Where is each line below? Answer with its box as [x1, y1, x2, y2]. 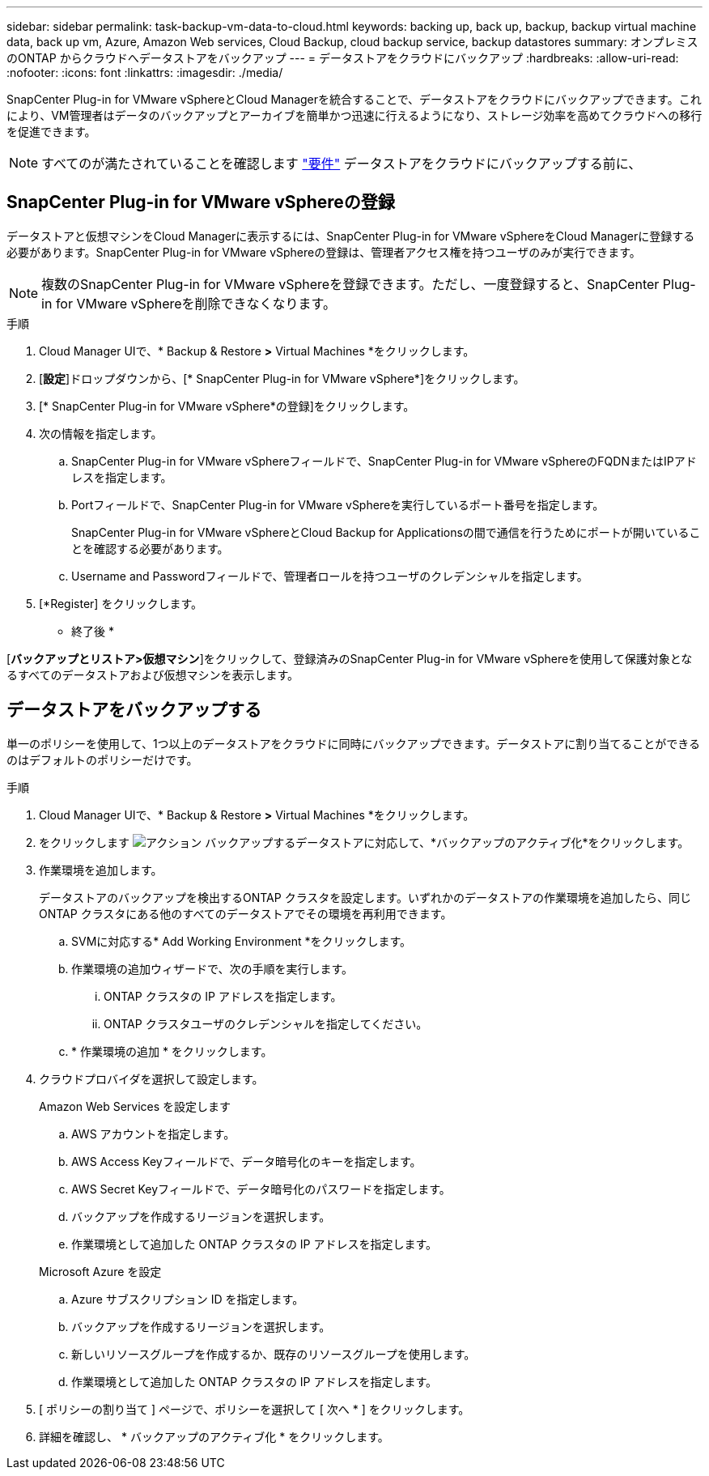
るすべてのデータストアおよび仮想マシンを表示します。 [6, 667, 299, 682]
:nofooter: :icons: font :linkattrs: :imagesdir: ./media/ [6, 66, 283, 79]
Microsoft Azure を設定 [39, 1264, 162, 1278]
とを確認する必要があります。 [71, 541, 229, 555]
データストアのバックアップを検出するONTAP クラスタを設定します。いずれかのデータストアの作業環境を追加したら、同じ [39, 890, 691, 904]
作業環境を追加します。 [39, 862, 163, 877]
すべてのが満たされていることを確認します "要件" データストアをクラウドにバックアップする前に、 [41, 155, 642, 172]
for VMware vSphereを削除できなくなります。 [55, 295, 336, 312]
